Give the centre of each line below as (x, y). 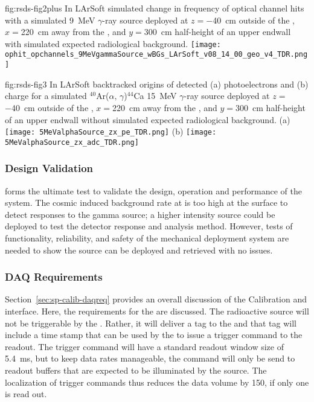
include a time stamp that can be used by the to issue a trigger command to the (154, 335)
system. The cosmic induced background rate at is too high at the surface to (146, 203)
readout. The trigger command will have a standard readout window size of (144, 346)
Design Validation (49, 168)
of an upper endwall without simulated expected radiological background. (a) (148, 119)
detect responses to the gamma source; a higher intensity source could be (140, 214)
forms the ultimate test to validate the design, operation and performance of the (153, 190)
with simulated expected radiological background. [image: (113, 43)
